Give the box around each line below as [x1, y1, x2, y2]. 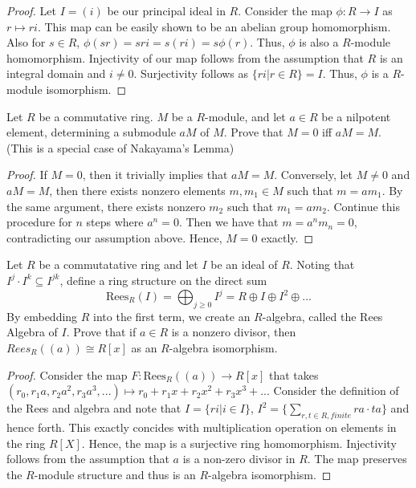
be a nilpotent [321, 108, 391, 124]
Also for [6, 34, 46, 51]
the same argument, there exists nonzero [6, 197, 206, 214]
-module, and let [205, 108, 286, 124]
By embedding [6, 307, 78, 324]
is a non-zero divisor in [182, 450, 296, 467]
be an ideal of [210, 256, 278, 273]
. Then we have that [178, 213, 279, 230]
